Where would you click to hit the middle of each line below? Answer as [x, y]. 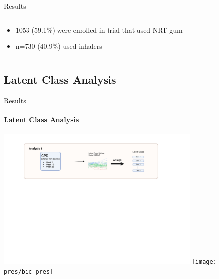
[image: [204, 262]
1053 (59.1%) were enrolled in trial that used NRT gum [99, 29]
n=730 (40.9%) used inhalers [59, 46]
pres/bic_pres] [29, 272]
